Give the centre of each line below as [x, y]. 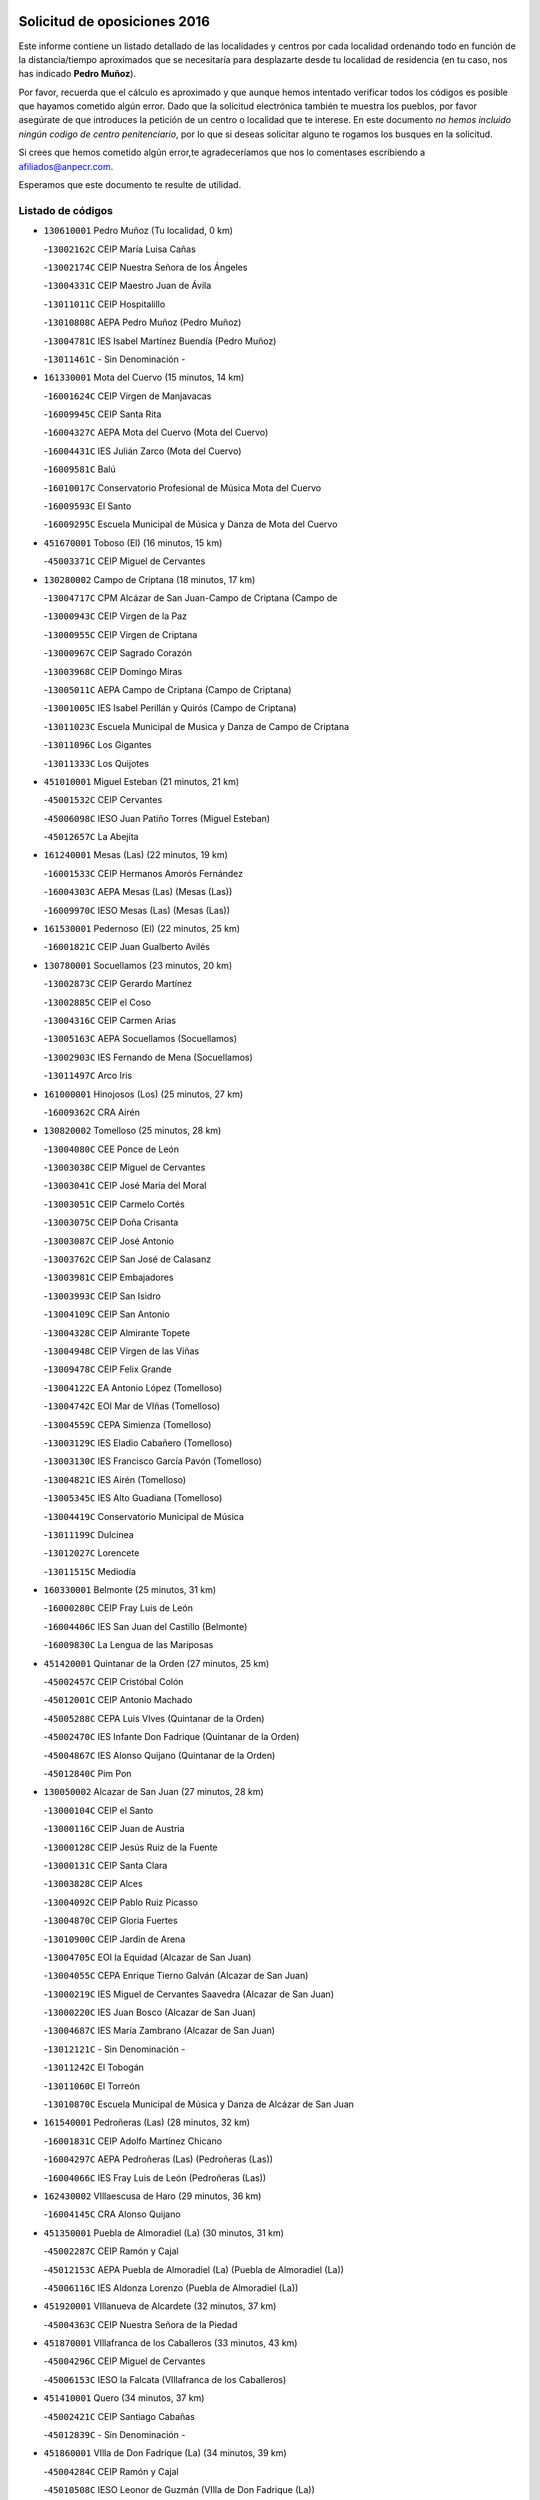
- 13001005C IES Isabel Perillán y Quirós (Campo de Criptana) [170, 708]
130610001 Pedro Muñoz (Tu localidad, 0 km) [138, 231]
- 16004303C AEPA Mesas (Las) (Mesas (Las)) [138, 892]
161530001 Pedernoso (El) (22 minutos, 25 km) [141, 929]
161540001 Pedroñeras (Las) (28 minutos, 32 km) [146, 2122]
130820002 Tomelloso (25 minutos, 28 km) [132, 1131]
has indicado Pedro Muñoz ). [77, 74]
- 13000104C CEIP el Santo [98, 1810]
